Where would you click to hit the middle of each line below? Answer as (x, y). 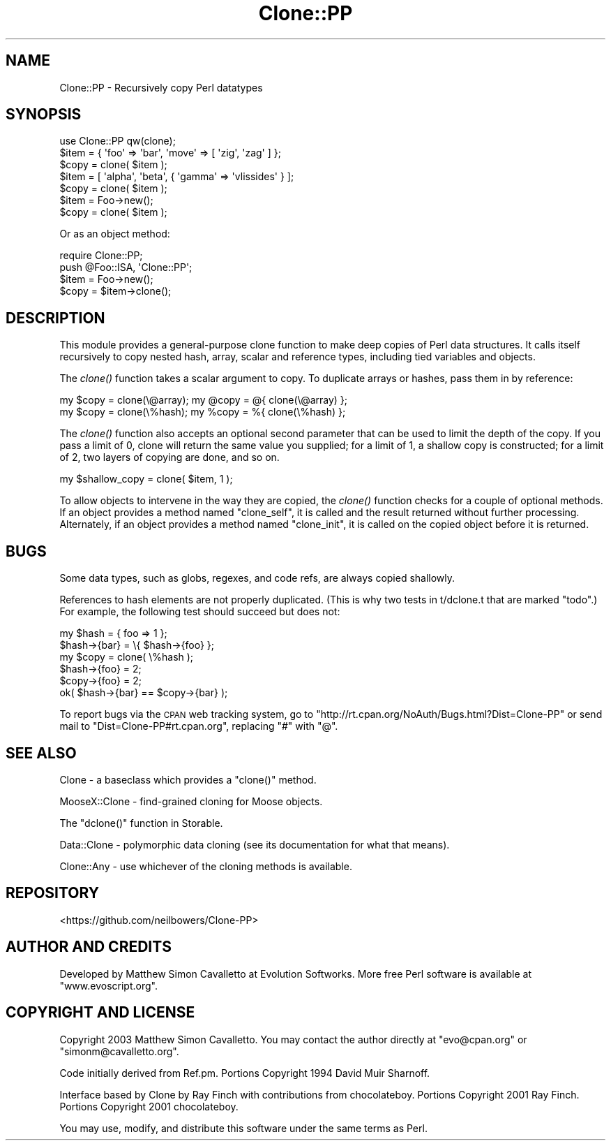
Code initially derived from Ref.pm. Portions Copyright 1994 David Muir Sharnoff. (245, 1073)
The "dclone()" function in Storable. (141, 823)
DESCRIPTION (55, 318)
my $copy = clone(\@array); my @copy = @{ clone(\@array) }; (204, 400)
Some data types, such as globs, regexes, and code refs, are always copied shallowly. (257, 578)
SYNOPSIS (44, 115)
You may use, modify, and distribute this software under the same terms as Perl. (243, 1128)
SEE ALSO (41, 753)
